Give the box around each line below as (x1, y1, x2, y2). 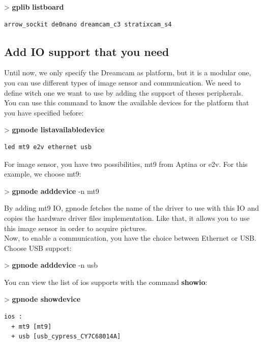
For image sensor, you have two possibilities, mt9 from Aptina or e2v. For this (4, 158, 248, 169)
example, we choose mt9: (4, 168, 81, 179)
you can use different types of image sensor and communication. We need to (4, 77, 241, 88)
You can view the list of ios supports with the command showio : (4, 276, 208, 287)
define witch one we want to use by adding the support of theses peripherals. (4, 87, 243, 98)
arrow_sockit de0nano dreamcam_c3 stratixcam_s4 (4, 20, 172, 28)
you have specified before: (4, 107, 84, 118)
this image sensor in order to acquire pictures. (4, 222, 147, 233)
